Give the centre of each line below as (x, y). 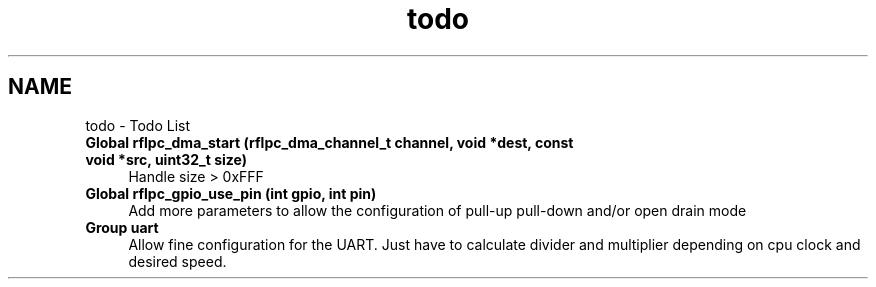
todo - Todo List (138, 125)
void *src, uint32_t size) (166, 159)
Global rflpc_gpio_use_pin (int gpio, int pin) (231, 193)
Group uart (122, 227)
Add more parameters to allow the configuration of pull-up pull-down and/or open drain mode (437, 210)
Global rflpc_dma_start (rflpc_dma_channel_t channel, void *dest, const (329, 142)
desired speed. (177, 261)
